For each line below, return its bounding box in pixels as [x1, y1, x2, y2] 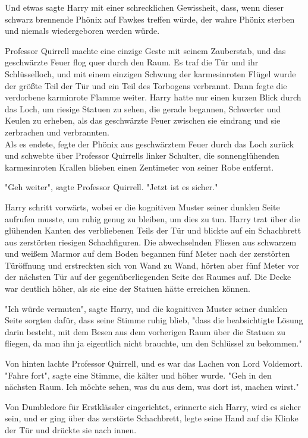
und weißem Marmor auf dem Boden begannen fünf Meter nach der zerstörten [5, 247, 290, 260]
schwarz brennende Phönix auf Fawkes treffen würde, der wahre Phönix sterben [5, 12, 295, 25]
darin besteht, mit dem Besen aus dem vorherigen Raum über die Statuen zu [5, 325, 286, 338]
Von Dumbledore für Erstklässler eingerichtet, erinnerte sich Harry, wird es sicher [5, 400, 301, 412]
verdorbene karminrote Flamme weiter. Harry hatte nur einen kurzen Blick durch [5, 91, 301, 103]
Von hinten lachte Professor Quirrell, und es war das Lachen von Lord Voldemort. [5, 357, 303, 370]
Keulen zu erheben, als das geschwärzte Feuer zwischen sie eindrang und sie [5, 114, 281, 127]
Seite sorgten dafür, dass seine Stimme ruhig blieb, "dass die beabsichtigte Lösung [5, 314, 303, 326]
